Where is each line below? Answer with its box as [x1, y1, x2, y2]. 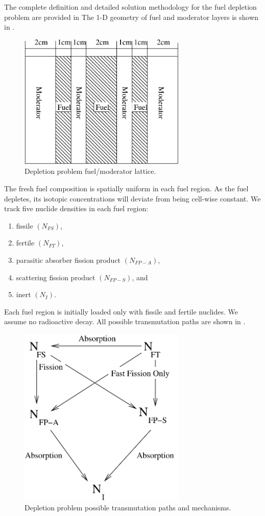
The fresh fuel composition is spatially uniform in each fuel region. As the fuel [4, 183, 249, 193]
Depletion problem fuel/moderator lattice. [25, 166, 156, 176]
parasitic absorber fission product [16, 254, 121, 265]
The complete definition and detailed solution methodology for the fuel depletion [4, 2, 257, 12]
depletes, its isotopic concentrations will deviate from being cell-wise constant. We [4, 193, 261, 204]
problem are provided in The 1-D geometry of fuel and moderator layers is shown [4, 11, 259, 22]
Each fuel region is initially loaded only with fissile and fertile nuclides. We [4, 306, 238, 317]
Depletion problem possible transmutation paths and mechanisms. [25, 502, 231, 513]
